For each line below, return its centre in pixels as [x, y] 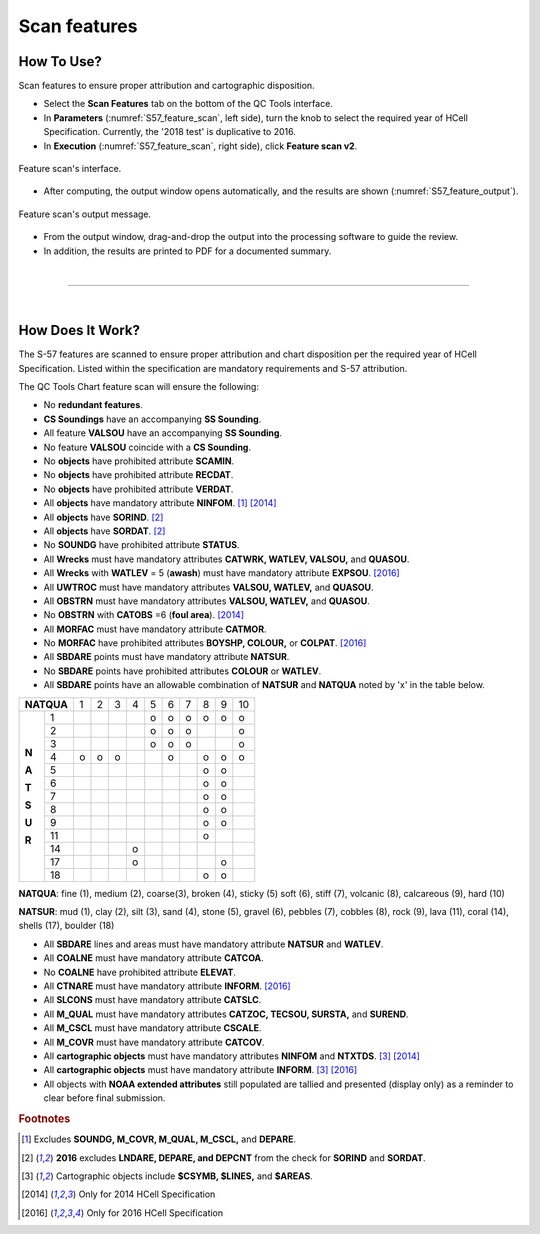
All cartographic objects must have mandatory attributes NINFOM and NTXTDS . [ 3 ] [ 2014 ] [231, 1056]
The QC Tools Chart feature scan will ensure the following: [139, 387]
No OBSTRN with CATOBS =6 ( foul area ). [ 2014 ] [144, 615]
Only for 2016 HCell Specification [155, 1212]
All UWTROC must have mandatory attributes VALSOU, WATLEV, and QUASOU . [208, 587]
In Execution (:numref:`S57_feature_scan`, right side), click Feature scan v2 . [200, 146]
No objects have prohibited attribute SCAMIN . [139, 461]
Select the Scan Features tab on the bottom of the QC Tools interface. [188, 104]
